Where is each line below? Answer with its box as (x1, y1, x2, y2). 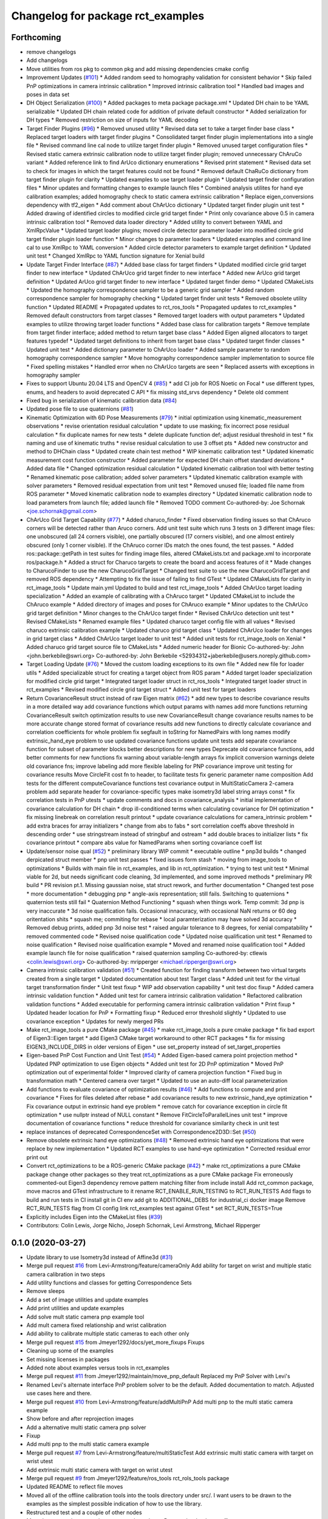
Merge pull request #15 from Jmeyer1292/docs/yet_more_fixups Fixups (26, 1339, 205, 1346)
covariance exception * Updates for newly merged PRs (26, 1018, 164, 1025)
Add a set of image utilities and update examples (26, 1296, 149, 1303)
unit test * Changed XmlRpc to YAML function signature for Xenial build (26, 252, 205, 259)
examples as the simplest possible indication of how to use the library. (26, 1500, 202, 1507)
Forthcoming (11, 32, 61, 43)
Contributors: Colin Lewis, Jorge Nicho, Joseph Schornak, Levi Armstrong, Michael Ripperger (26, 1221, 261, 1229)
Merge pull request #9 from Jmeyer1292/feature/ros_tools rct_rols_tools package (26, 1475, 230, 1482)
